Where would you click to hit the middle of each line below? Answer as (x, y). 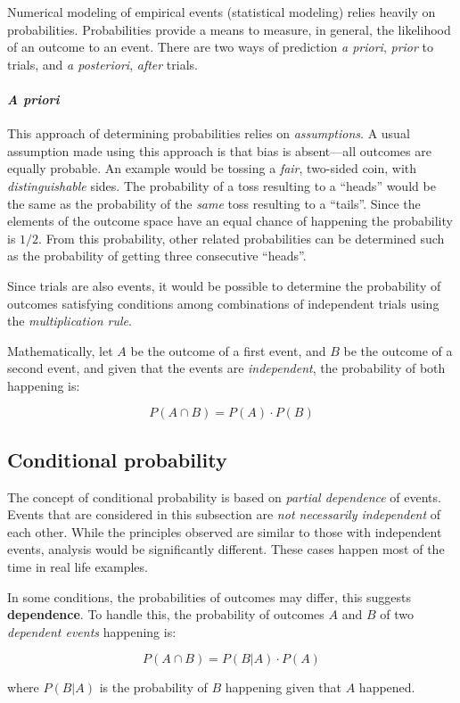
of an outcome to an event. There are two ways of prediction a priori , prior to (221, 47)
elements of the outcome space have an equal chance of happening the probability (230, 221)
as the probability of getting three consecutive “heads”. (157, 256)
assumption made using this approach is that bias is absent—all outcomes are (219, 150)
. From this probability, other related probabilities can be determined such (242, 238)
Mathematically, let (60, 350)
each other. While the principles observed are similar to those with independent (225, 531)
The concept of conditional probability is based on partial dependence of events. (224, 496)
